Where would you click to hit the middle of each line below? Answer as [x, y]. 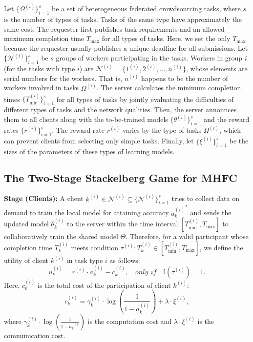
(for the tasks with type [40, 69]
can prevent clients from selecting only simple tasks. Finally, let [99, 141]
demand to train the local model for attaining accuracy [86, 212]
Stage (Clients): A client [44, 198]
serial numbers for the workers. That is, [63, 78]
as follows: [125, 260]
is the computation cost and [130, 321]
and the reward [227, 119]
